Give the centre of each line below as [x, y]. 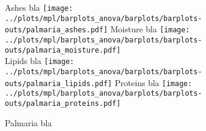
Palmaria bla [28, 122]
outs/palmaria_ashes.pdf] [56, 30]
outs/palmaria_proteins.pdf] [63, 103]
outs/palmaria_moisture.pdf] [63, 50]
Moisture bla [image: [150, 29]
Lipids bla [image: [40, 61]
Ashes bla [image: [39, 7]
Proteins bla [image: [153, 82]
